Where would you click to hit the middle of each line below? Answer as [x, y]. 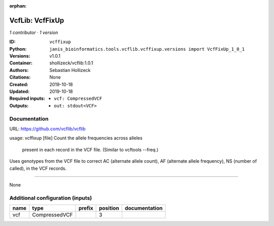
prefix [86, 208]
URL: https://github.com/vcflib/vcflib [47, 129]
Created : [19, 84]
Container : [21, 63]
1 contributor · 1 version [34, 32]
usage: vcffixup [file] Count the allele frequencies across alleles [76, 138]
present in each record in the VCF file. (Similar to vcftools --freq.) [90, 149]
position [109, 208]
